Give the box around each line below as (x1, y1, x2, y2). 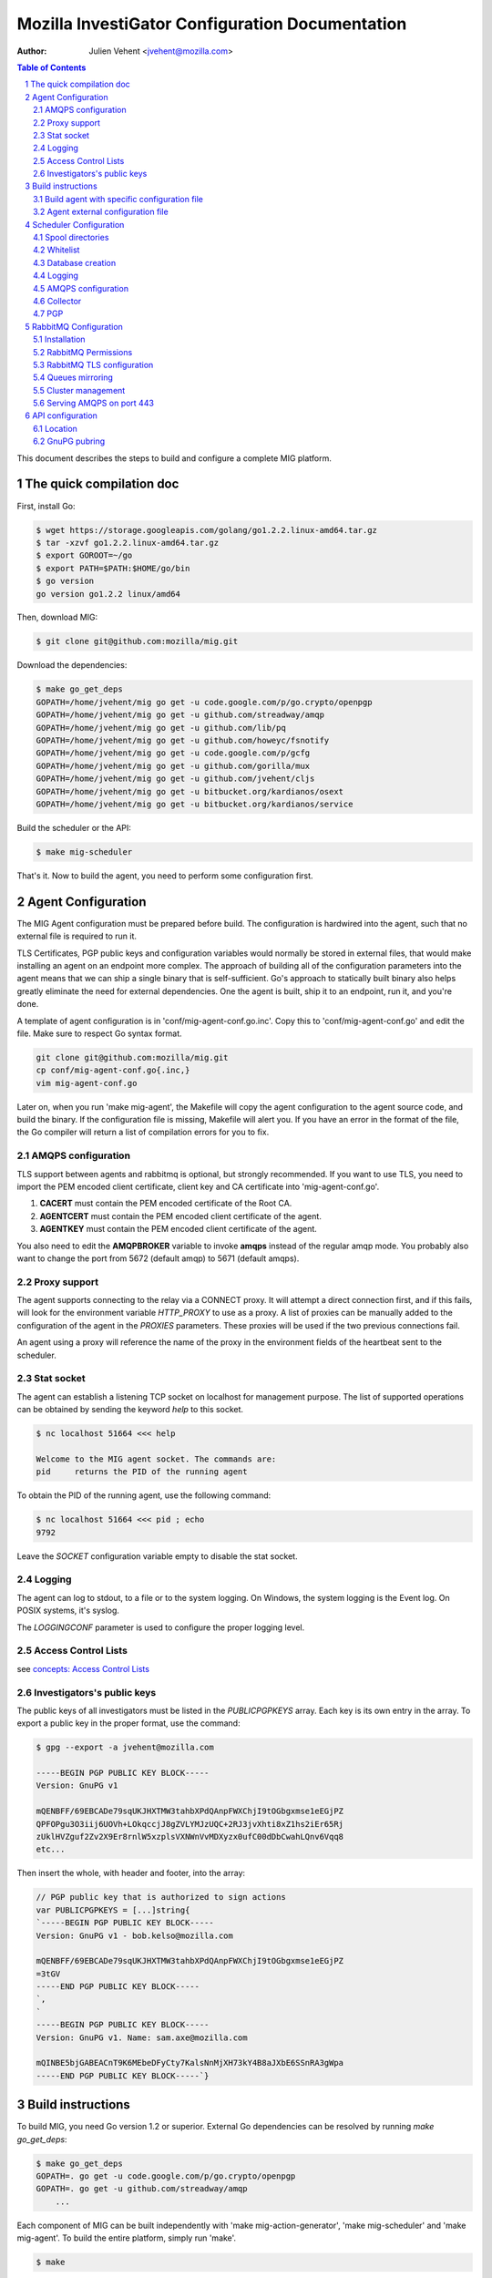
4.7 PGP (33, 308, 64, 319)
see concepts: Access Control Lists (16, 1663, 150, 1674)
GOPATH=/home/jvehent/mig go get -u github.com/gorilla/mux (36, 761, 311, 771)
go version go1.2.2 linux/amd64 (36, 589, 181, 599)
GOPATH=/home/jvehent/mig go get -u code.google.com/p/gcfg (36, 748, 311, 758)
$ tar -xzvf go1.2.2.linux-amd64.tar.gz (36, 538, 219, 548)
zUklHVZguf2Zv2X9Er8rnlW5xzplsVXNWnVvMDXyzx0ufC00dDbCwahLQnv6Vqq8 (36, 1832, 344, 1842)
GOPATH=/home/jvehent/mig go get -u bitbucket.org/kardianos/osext (36, 786, 344, 796)
